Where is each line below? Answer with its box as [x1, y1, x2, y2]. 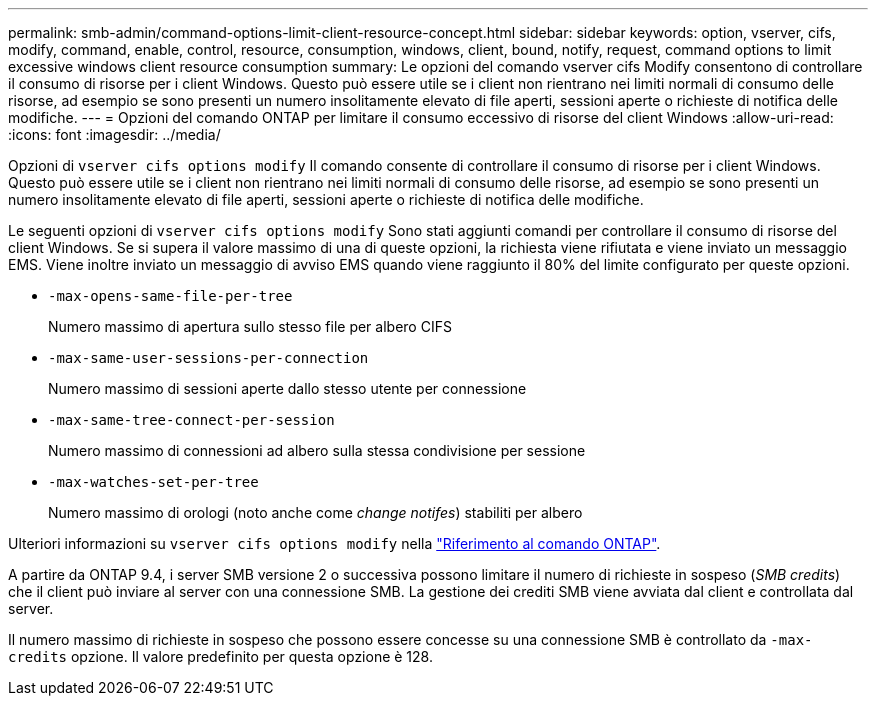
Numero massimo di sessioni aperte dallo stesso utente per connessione [48, 380, 527, 397]
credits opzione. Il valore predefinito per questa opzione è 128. [8, 648, 433, 665]
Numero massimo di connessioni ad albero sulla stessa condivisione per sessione [48, 442, 586, 459]
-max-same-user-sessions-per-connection [48, 350, 369, 366]
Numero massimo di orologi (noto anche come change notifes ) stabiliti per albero [48, 504, 583, 521]
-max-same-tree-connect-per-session [48, 412, 335, 428]
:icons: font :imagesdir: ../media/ [8, 126, 221, 143]
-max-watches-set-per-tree [48, 474, 259, 490]
